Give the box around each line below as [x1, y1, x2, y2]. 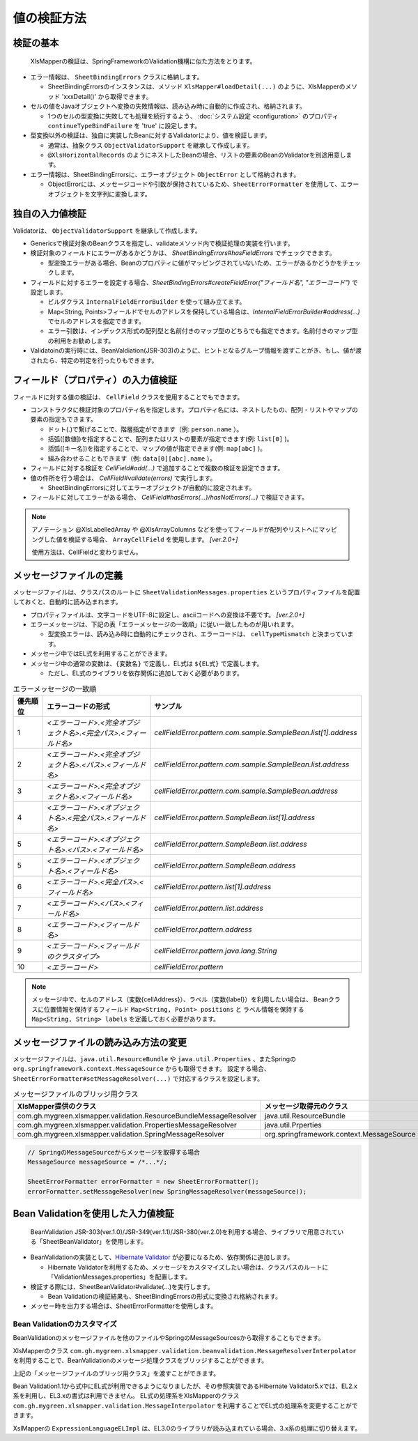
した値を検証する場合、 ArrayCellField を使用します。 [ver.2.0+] [43, 535, 238, 544]
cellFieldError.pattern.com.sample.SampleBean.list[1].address [154, 727, 358, 737]
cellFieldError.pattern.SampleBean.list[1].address [154, 812, 316, 822]
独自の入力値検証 [13, 208, 86, 219]
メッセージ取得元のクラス [264, 1102, 348, 1111]
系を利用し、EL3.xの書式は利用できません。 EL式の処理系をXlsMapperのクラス [13, 1392, 240, 1400]
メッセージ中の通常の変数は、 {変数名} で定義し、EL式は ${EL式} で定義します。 [30, 659, 263, 668]
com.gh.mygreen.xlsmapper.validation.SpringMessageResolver [17, 1130, 225, 1139]
